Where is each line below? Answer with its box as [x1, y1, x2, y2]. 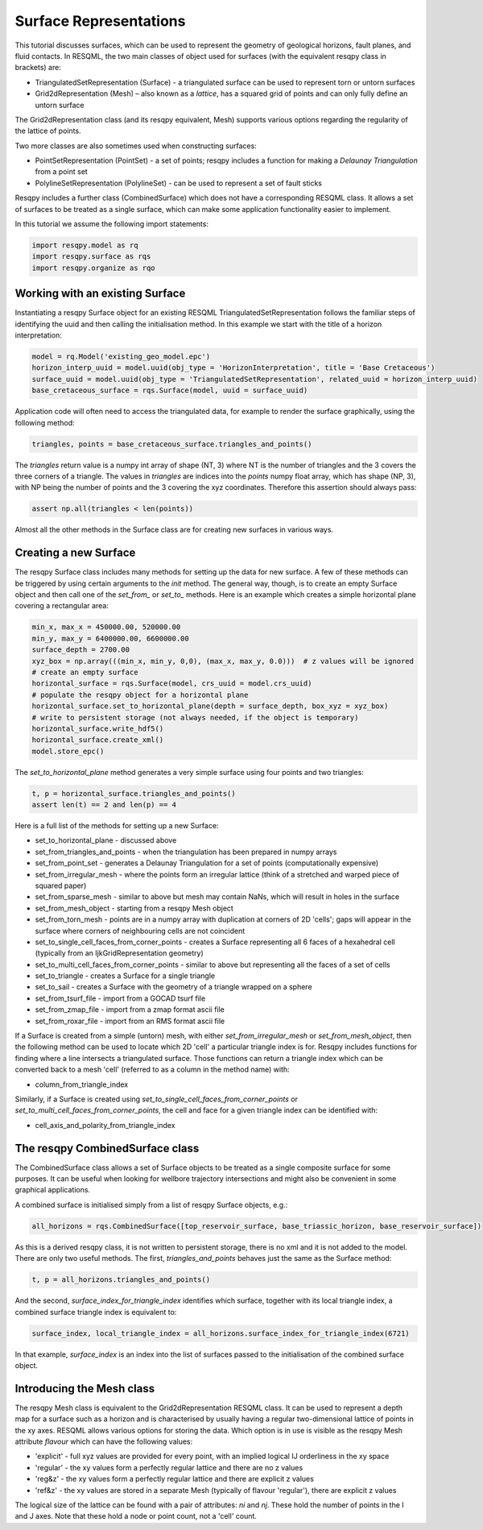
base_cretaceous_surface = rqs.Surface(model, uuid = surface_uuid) [31, 386, 308, 395]
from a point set [35, 167, 88, 176]
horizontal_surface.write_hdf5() [31, 724, 164, 733]
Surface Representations [14, 12, 186, 30]
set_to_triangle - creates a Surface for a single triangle [35, 971, 216, 981]
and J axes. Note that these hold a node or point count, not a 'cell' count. [14, 1511, 258, 1521]
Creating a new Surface [14, 546, 136, 560]
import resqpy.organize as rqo [31, 263, 156, 272]
